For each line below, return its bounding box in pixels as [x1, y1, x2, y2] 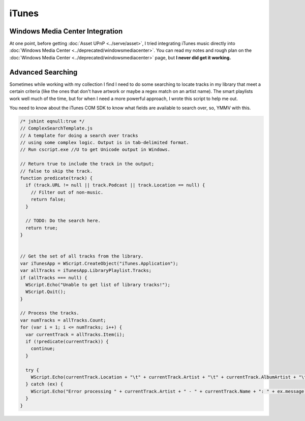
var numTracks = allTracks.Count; [20, 317, 106, 323]
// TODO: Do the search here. [25, 218, 101, 223]
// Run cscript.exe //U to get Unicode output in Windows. [20, 147, 170, 152]
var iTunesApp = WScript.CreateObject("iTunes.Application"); [20, 261, 178, 266]
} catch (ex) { [25, 381, 64, 387]
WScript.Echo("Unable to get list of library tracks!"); [25, 282, 170, 287]
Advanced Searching [9, 68, 78, 76]
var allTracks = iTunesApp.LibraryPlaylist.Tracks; [20, 268, 152, 274]
